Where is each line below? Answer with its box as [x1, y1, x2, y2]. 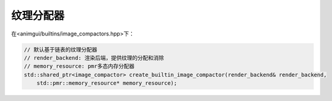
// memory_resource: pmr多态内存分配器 [24, 63, 135, 70]
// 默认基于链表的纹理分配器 [24, 46, 97, 53]
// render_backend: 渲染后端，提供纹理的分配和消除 [24, 54, 164, 61]
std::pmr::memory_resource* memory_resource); [36, 80, 178, 87]
